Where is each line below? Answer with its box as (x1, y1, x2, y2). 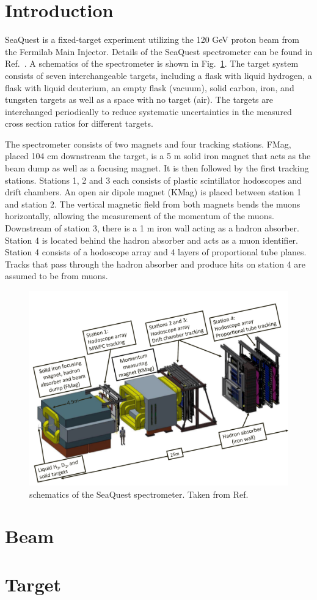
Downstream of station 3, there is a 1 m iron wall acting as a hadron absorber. (5, 222, 299, 234)
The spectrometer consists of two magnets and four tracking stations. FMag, (5, 137, 291, 150)
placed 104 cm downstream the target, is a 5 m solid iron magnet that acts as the (5, 149, 311, 162)
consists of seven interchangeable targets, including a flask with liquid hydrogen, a (5, 69, 312, 81)
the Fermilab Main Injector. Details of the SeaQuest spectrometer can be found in (5, 45, 313, 58)
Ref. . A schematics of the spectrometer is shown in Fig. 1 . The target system (5, 57, 299, 70)
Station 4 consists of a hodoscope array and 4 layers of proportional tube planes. (5, 246, 307, 258)
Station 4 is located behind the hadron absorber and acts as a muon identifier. (5, 233, 299, 246)
